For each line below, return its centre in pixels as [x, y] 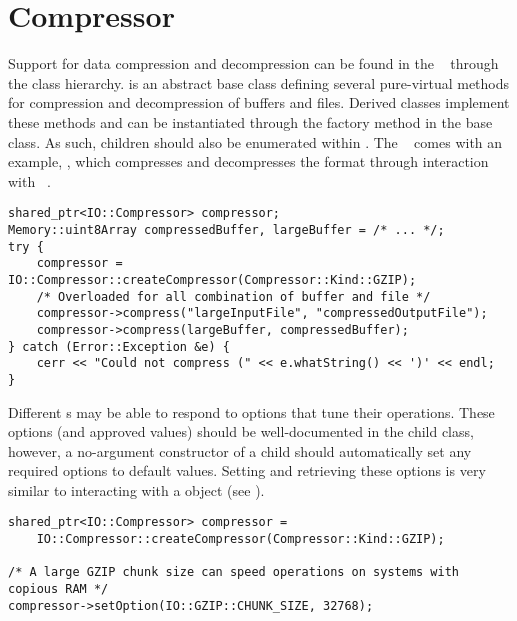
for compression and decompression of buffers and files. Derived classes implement [259, 102]
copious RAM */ [58, 589]
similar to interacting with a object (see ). [136, 489]
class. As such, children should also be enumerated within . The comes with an [255, 141]
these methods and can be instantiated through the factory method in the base [250, 121]
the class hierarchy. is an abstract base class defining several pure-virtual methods [259, 82]
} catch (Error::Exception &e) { [119, 346]
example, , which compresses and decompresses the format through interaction [248, 161]
